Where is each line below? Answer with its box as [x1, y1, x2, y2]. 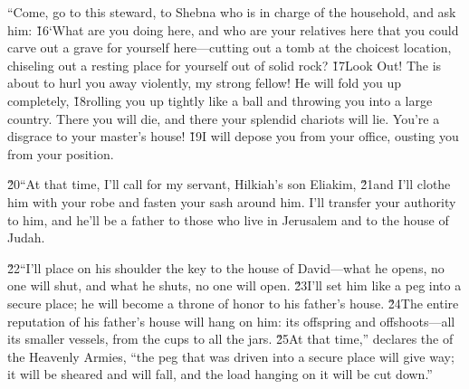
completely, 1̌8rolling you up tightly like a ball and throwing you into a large [7, 90, 433, 109]
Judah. [7, 228, 45, 247]
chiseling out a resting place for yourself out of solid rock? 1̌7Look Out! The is [7, 55, 442, 74]
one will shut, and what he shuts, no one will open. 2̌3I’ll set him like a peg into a [7, 276, 462, 295]
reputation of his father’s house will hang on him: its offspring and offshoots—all [7, 311, 455, 330]
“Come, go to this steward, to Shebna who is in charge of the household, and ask [7, 3, 456, 21]
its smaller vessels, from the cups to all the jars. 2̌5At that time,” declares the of [7, 329, 454, 348]
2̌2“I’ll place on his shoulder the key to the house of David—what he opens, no [7, 258, 445, 277]
